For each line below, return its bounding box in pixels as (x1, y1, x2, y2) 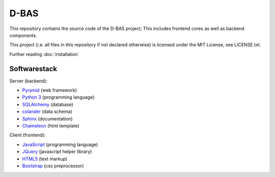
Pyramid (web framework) (22, 87, 77, 94)
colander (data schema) (22, 108, 72, 114)
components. (9, 32, 38, 38)
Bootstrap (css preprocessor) (22, 163, 84, 169)
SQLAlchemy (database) (22, 101, 73, 107)
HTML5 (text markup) (22, 156, 68, 162)
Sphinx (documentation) (22, 115, 73, 122)
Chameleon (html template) (22, 123, 79, 129)
